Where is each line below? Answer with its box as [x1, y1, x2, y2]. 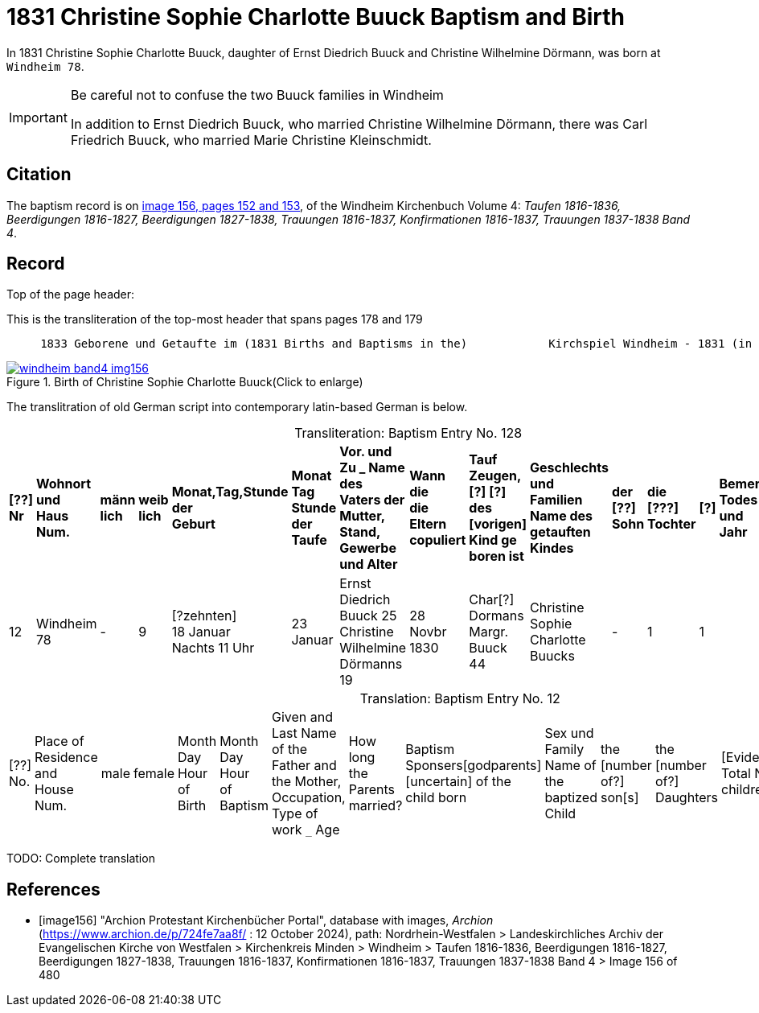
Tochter [647, 516, 696, 533]
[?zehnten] [171, 607, 237, 624]
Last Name [272, 725, 337, 742]
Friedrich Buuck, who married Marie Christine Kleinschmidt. [70, 131, 432, 148]
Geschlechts [530, 459, 609, 476]
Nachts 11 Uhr [171, 640, 255, 657]
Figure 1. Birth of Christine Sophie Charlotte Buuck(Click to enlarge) [6, 375, 363, 389]
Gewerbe [339, 540, 396, 557]
